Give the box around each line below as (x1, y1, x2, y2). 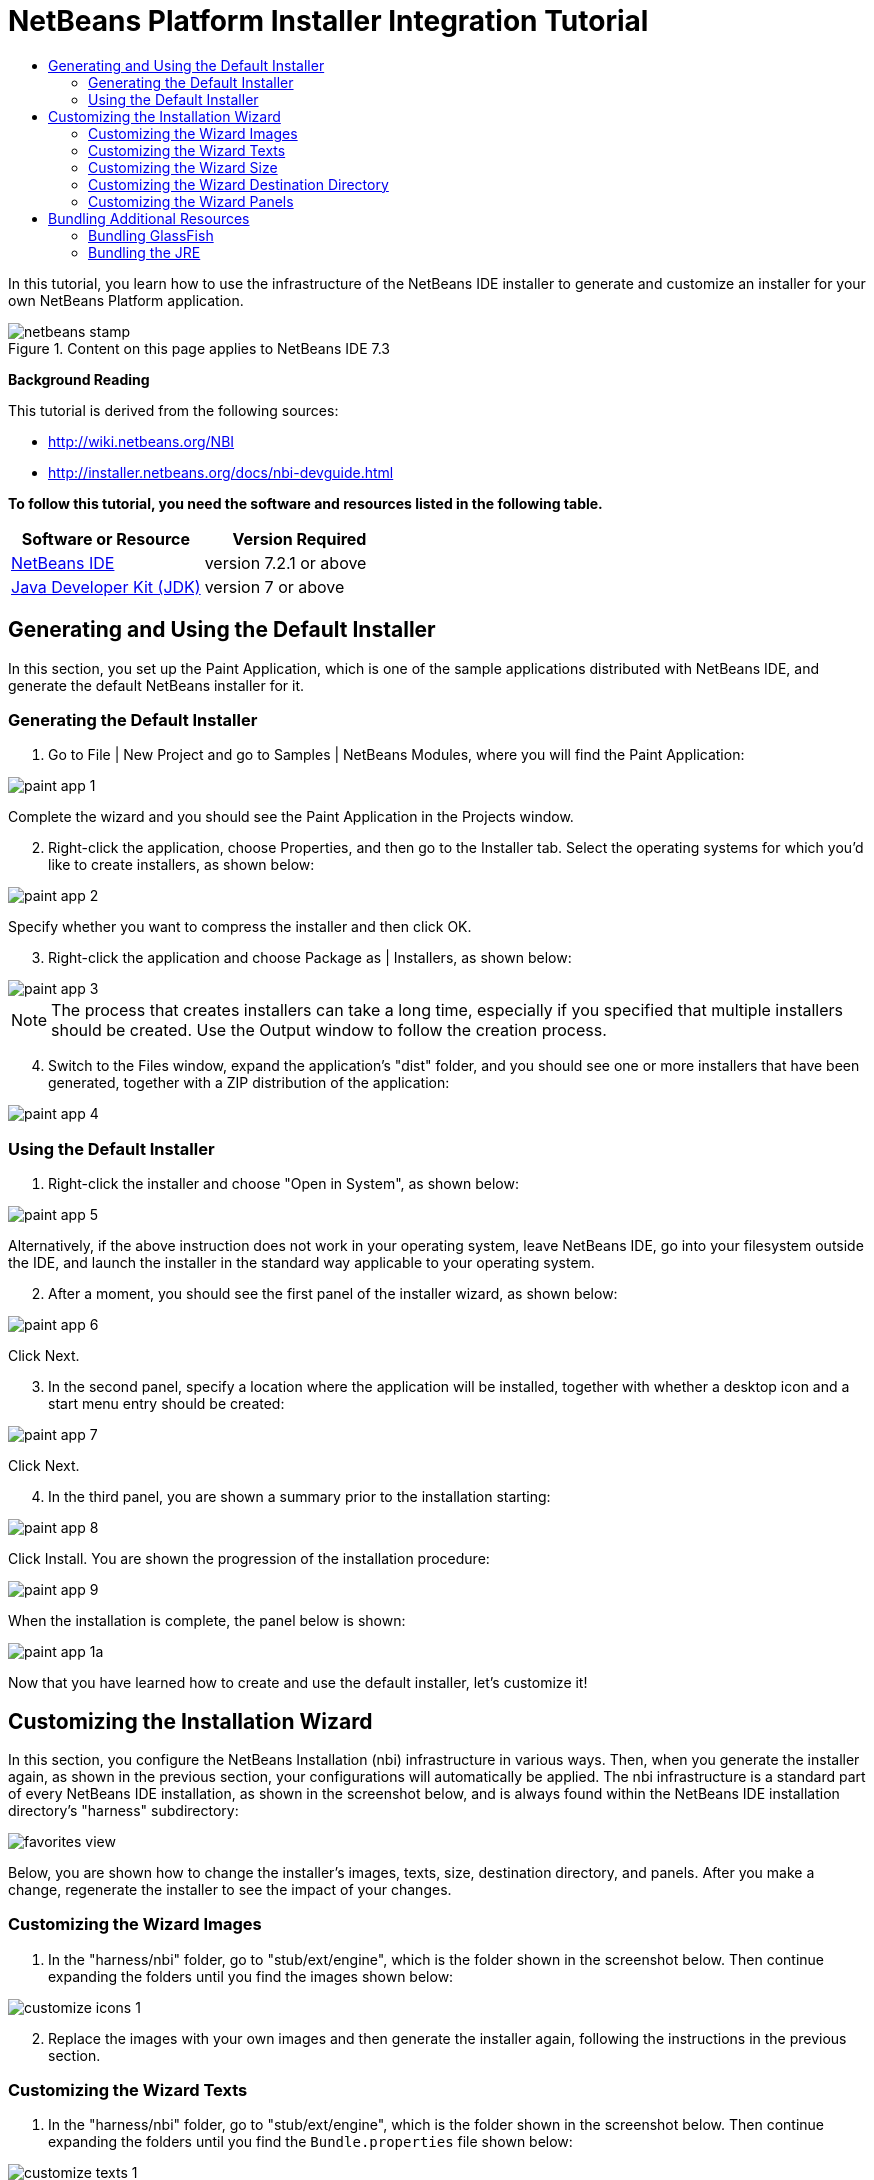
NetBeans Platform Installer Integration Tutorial (8, 4, 649, 38)
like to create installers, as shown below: (48, 856, 315, 874)
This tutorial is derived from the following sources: (8, 401, 339, 419)
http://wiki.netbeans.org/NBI (48, 432, 235, 450)
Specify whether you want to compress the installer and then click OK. (8, 918, 472, 936)
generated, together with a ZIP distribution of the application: (48, 1074, 450, 1092)
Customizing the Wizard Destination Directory (88, 175, 389, 193)
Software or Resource (21, 528, 190, 549)
